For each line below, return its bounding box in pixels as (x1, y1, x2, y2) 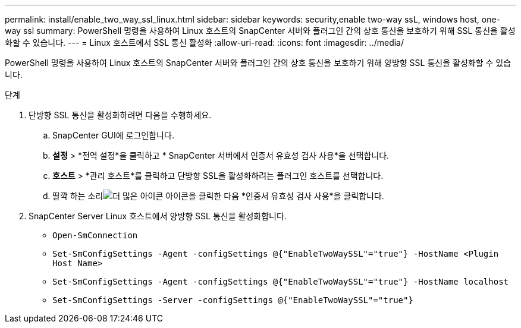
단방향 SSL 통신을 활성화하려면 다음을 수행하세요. (29, 110, 212, 120)
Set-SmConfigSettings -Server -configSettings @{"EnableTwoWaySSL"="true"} (52, 295, 413, 305)
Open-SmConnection (52, 231, 138, 240)
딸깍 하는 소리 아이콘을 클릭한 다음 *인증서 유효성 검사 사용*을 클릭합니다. (52, 191, 384, 201)
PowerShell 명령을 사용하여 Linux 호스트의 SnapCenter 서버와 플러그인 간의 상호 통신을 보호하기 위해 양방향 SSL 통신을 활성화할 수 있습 (5, 58, 511, 68)
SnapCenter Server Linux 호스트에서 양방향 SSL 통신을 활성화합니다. (29, 211, 287, 221)
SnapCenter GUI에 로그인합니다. (52, 130, 174, 140)
